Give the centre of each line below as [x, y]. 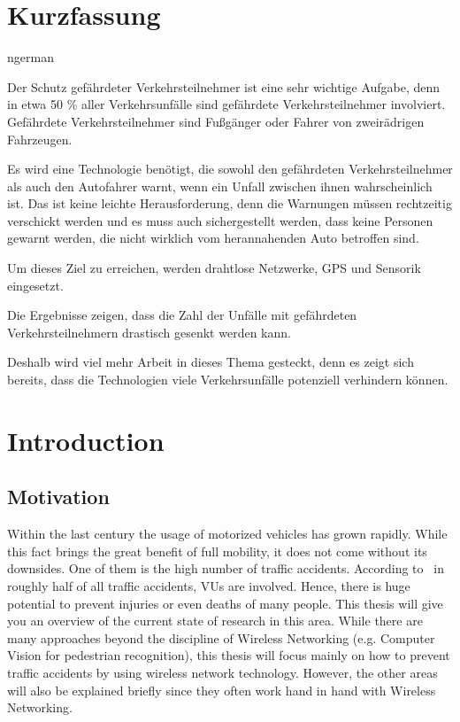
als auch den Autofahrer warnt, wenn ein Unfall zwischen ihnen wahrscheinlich [220, 186]
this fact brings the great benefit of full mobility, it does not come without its [217, 551]
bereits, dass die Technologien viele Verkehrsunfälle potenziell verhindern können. [228, 380]
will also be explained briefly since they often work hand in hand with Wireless [222, 690]
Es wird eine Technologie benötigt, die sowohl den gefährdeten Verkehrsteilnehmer [230, 169]
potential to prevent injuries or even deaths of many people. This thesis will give [225, 603]
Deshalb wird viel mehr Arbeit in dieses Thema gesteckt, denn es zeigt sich [211, 362]
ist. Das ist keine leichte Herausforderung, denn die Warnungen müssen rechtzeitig [230, 203]
